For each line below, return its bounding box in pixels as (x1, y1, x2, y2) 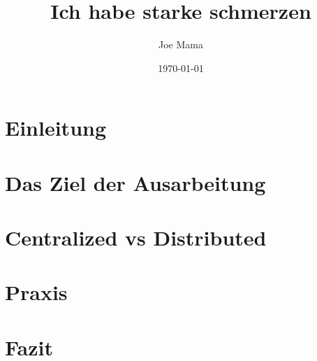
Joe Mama (158, 37, 203, 52)
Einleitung (5, 113, 107, 142)
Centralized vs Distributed (5, 223, 267, 252)
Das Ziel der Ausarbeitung (5, 168, 266, 197)
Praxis (5, 278, 68, 306)
